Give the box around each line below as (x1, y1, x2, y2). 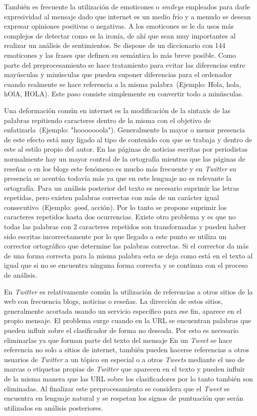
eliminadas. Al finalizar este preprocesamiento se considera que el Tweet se (4, 383, 230, 393)
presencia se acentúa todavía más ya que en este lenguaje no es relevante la (4, 173, 232, 183)
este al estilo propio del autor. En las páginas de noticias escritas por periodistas (4, 144, 248, 154)
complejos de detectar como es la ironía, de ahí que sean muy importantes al (4, 30, 236, 41)
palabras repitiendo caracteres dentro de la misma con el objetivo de (4, 115, 211, 125)
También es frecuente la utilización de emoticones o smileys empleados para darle (4, 1, 250, 11)
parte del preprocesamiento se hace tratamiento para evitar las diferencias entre (4, 59, 246, 70)
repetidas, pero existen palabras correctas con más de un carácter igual (4, 192, 219, 203)
